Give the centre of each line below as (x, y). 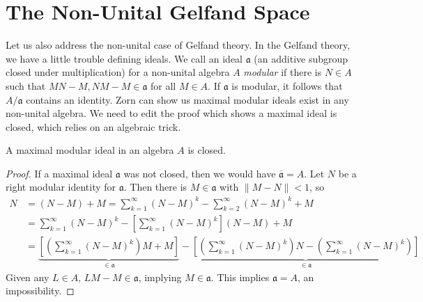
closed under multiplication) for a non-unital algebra (118, 72)
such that (26, 85)
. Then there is (155, 187)
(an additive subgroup (301, 58)
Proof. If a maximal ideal (59, 173)
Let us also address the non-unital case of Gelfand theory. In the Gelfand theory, (178, 45)
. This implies (240, 277)
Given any (28, 277)
